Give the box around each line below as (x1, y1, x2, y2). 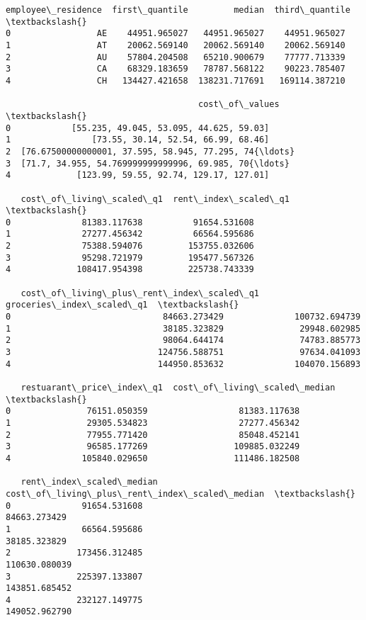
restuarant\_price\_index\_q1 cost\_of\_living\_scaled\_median (21, 383, 336, 393)
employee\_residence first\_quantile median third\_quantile (6, 5, 350, 15)
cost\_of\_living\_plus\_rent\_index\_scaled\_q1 (21, 288, 259, 298)
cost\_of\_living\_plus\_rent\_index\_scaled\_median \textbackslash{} (6, 488, 355, 499)
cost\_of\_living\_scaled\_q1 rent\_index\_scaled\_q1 (21, 193, 290, 204)
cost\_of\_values (198, 99, 280, 110)
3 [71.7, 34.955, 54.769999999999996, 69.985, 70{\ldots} (6, 158, 290, 169)
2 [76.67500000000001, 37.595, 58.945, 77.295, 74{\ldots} (6, 146, 295, 157)
